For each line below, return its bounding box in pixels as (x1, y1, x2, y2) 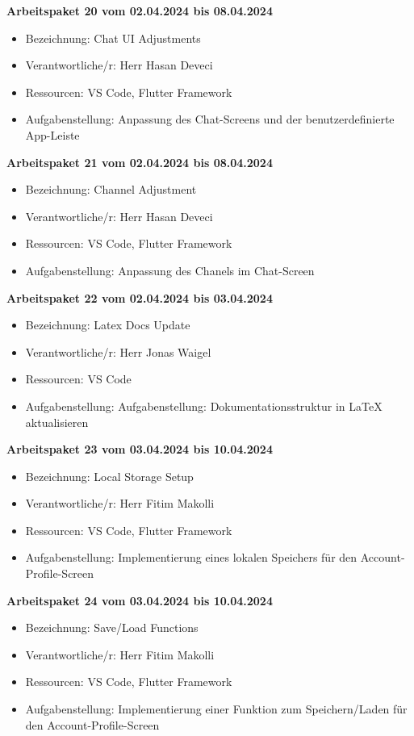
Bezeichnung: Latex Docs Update (25, 316, 190, 333)
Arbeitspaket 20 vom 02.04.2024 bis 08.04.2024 (6, 2, 273, 19)
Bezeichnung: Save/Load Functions (25, 619, 199, 636)
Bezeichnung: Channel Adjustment (25, 181, 197, 198)
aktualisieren (25, 413, 89, 430)
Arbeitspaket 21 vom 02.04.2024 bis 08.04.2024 (6, 153, 273, 170)
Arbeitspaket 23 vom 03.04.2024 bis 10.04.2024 (6, 441, 273, 458)
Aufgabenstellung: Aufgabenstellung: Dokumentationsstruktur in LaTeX (25, 397, 383, 414)
